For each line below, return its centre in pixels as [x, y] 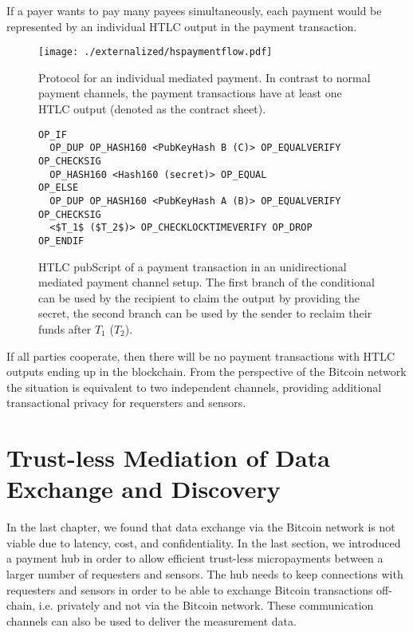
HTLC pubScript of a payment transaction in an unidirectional [193, 266]
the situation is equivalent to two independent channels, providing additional [194, 387]
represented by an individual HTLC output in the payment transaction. [182, 26]
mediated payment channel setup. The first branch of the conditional [206, 282]
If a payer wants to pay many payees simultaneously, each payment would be [194, 10]
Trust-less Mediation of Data [168, 458]
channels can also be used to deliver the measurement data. [151, 620]
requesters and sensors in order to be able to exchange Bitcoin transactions [190, 589]
